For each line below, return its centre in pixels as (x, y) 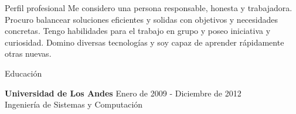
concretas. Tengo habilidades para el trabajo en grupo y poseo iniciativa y (138, 31)
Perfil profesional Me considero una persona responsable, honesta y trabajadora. (149, 8)
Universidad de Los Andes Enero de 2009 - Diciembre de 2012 (123, 93)
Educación (23, 73)
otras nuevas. (28, 53)
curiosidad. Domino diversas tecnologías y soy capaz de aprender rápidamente (144, 42)
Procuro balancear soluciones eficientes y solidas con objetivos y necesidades (142, 19)
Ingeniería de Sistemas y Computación (74, 104)
